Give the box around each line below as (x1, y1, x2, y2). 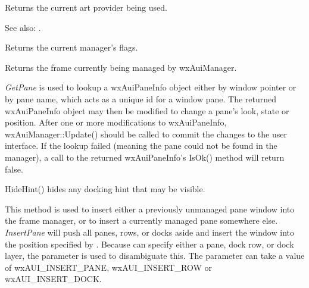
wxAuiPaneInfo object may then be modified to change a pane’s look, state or (5, 104, 289, 117)
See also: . (5, 21, 41, 33)
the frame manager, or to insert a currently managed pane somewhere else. (5, 214, 278, 227)
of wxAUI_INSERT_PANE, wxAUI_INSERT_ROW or (5, 261, 212, 273)
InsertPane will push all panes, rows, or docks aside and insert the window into (5, 226, 294, 238)
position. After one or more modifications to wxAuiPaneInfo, (5, 116, 227, 129)
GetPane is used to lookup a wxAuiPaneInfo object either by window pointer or (5, 81, 296, 93)
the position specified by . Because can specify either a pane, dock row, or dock (5, 237, 294, 250)
